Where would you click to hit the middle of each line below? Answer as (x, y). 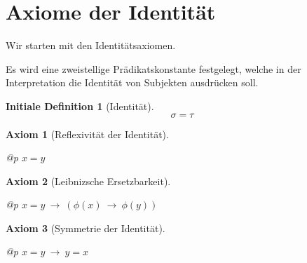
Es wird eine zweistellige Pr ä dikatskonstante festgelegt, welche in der (153, 68)
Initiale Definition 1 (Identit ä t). (80, 106)
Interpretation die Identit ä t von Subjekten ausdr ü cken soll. (132, 82)
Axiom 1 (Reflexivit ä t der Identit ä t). (87, 134)
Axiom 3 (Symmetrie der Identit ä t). (86, 228)
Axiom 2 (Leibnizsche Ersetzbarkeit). (88, 181)
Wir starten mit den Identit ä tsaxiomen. (91, 45)
